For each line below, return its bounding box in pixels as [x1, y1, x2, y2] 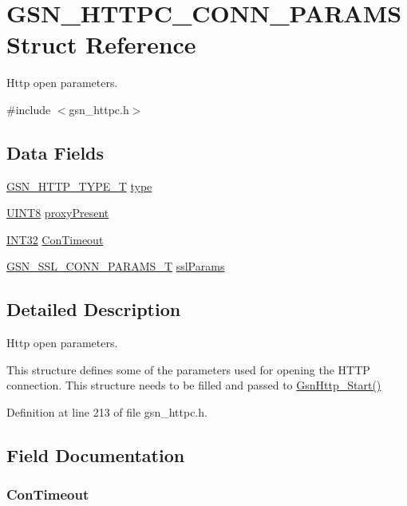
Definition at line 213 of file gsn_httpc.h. [6, 404, 207, 421]
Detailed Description [6, 297, 181, 322]
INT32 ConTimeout [6, 231, 104, 247]
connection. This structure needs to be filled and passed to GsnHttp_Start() [6, 377, 381, 393]
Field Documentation [6, 443, 185, 468]
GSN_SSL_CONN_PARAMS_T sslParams [6, 258, 225, 275]
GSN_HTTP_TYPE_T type [6, 177, 152, 194]
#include [6, 101, 51, 117]
